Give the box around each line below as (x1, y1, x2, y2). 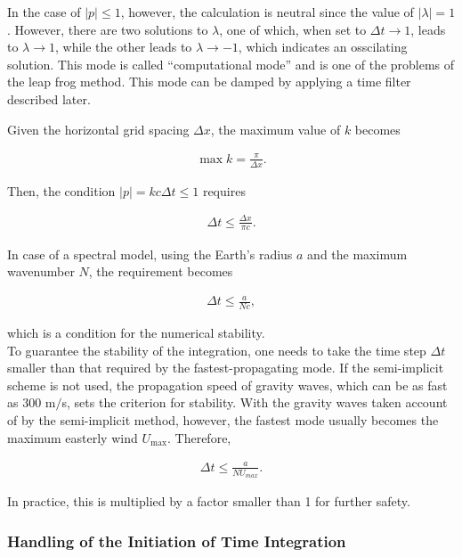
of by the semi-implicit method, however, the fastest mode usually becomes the (7, 411, 439, 430)
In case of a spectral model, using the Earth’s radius (7, 244, 293, 263)
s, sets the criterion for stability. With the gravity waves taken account (61, 393, 448, 412)
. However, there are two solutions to (7, 20, 208, 38)
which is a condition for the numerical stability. (7, 324, 265, 342)
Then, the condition (7, 181, 116, 200)
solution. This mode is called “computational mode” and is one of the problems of (7, 54, 455, 73)
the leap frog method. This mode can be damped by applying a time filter (7, 72, 411, 91)
